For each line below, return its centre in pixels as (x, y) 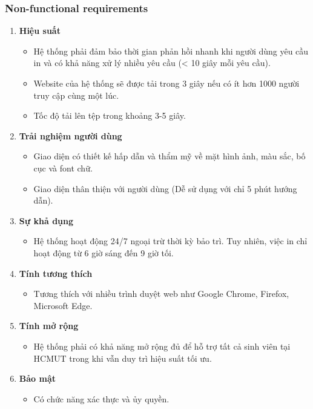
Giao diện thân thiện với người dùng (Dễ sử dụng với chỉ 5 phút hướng (165, 188)
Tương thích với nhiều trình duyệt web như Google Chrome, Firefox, (161, 294)
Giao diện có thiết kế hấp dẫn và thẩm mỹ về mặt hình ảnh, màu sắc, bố (170, 156)
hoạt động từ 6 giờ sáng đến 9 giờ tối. (104, 252)
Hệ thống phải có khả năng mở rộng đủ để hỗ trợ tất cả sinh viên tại (162, 346)
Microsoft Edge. (63, 305)
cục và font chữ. (63, 168)
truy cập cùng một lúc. (76, 95)
